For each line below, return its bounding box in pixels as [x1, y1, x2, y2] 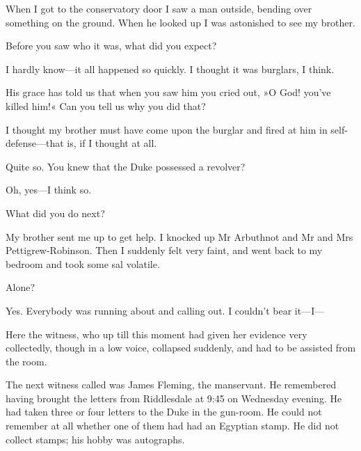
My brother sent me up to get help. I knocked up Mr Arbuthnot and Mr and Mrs [6, 229, 353, 244]
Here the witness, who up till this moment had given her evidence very [6, 326, 307, 341]
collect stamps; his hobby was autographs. [6, 432, 185, 446]
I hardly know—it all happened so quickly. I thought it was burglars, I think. [6, 61, 335, 76]
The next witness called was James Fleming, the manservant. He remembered [6, 377, 337, 392]
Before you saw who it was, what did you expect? [6, 38, 217, 53]
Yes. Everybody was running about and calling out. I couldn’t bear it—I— [6, 303, 325, 317]
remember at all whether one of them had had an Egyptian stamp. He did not [6, 418, 339, 433]
